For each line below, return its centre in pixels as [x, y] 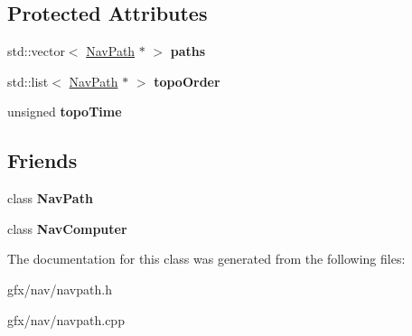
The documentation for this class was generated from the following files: [206, 259]
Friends [42, 160]
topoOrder [187, 81]
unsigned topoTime [65, 112]
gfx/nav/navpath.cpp [66, 319]
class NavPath [50, 198]
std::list [28, 81]
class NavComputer [67, 228]
